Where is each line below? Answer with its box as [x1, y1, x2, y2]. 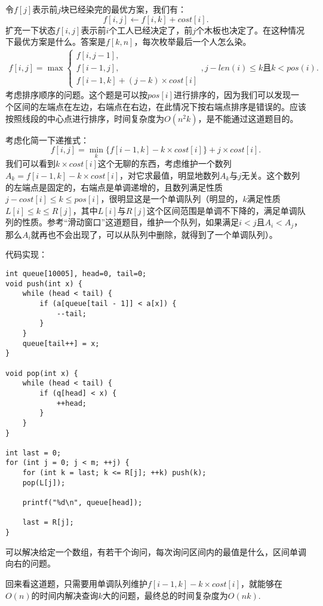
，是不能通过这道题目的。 [198, 112, 299, 124]
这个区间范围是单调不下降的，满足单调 [146, 204, 297, 216]
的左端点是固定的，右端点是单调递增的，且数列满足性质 [5, 180, 223, 193]
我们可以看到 [5, 157, 56, 170]
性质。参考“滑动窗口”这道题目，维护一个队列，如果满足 [21, 216, 239, 228]
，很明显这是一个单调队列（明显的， [100, 192, 243, 205]
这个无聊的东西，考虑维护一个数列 [97, 157, 232, 170]
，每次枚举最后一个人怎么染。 [134, 35, 251, 48]
